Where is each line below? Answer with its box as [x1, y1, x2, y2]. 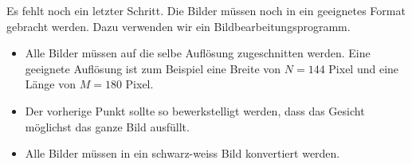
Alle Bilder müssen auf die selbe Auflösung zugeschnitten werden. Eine [25, 45, 371, 61]
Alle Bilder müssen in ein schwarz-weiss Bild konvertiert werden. [25, 145, 340, 162]
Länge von [25, 76, 76, 92]
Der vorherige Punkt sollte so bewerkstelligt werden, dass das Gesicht [25, 102, 365, 119]
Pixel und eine [328, 60, 399, 76]
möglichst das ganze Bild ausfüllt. [25, 118, 190, 135]
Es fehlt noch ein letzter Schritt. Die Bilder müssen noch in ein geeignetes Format [6, 2, 406, 18]
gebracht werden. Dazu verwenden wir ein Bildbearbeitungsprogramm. [6, 18, 351, 34]
